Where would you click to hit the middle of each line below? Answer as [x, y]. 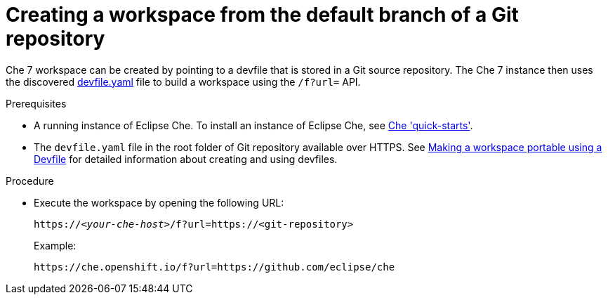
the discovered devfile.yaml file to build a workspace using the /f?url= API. [183, 81]
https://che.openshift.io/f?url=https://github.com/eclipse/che [214, 267]
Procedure [30, 181]
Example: [55, 245]
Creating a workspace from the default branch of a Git [262, 15]
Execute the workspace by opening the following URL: [159, 202]
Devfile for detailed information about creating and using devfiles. [186, 159]
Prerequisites [36, 103]
